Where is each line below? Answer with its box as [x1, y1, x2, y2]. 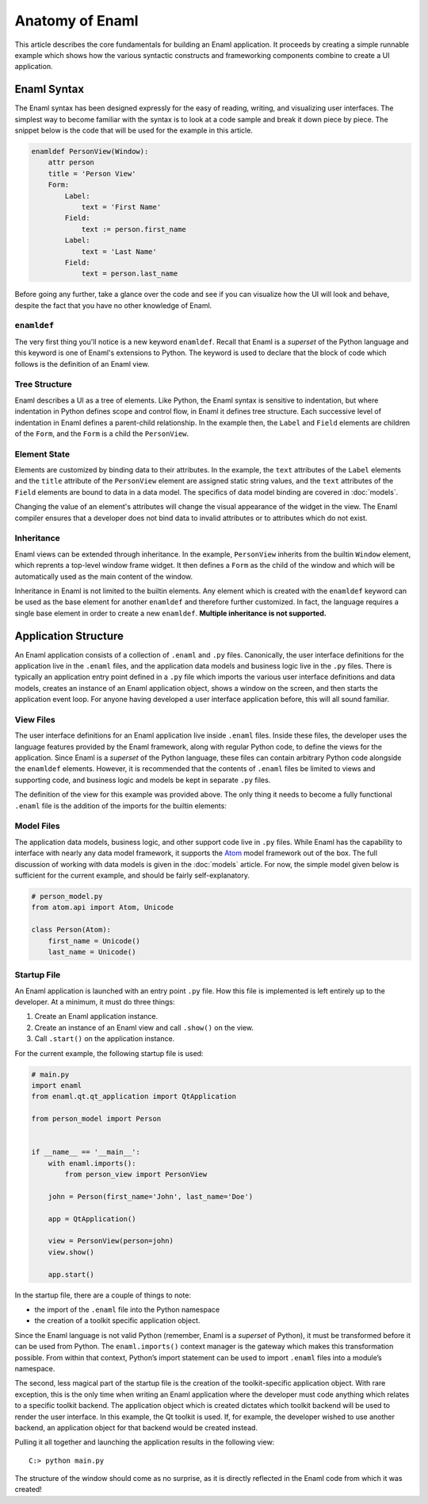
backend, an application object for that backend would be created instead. [14, 1422, 258, 1433]
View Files [14, 714, 55, 725]
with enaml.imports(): [48, 1159, 136, 1167]
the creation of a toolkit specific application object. [34, 1316, 201, 1325]
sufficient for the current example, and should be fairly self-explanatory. [14, 870, 250, 880]
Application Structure [14, 629, 124, 642]
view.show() [48, 1248, 95, 1256]
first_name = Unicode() [48, 936, 140, 945]
